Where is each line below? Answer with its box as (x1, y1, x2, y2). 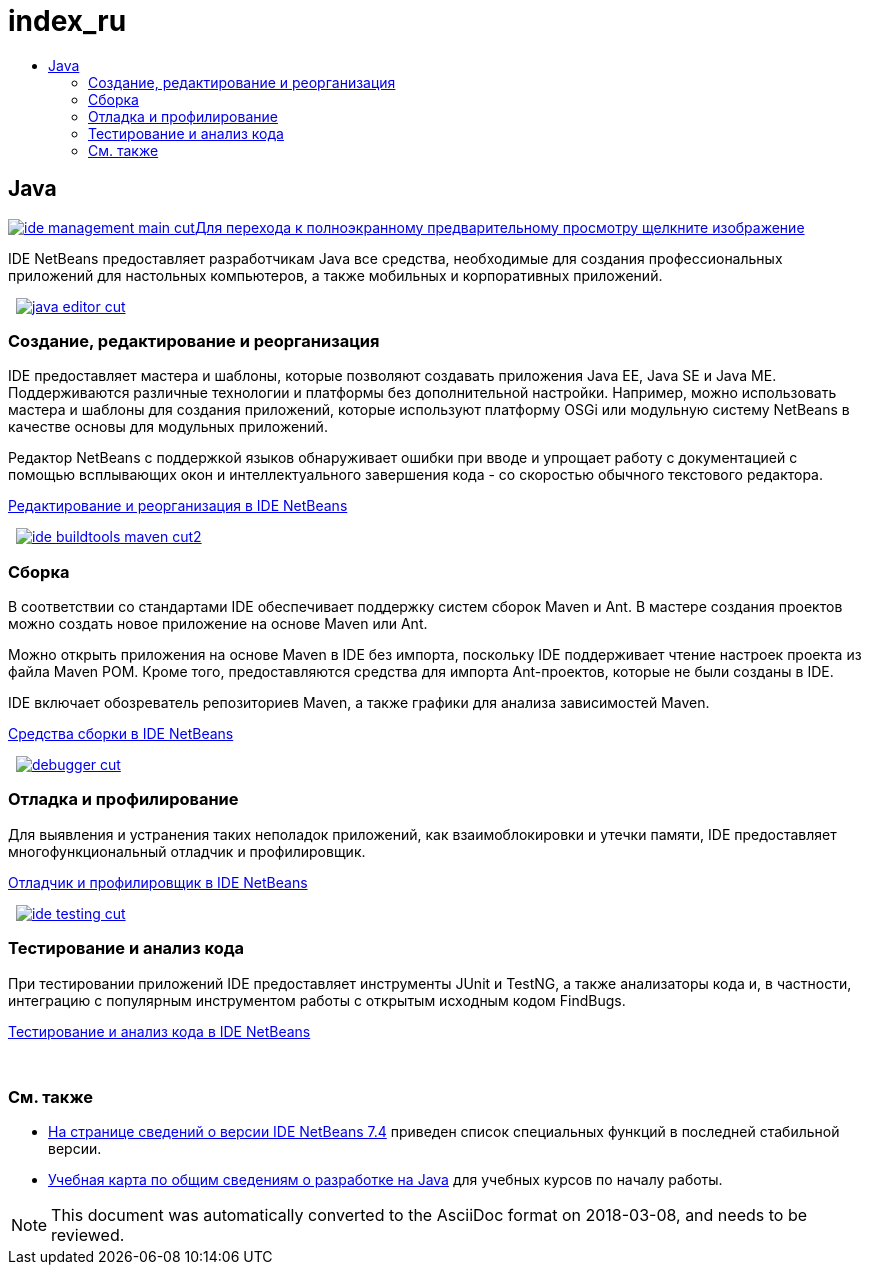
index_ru (8, 4, 127, 38)
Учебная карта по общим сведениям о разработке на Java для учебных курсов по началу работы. (48, 1171, 723, 1189)
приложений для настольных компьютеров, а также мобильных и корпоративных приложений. (8, 266, 663, 284)
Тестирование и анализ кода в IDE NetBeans (8, 1022, 311, 1040)
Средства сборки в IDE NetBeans (8, 725, 234, 743)
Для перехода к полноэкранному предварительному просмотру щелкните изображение (194, 218, 805, 236)
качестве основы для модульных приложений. (8, 418, 328, 436)
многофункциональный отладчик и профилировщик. (8, 842, 366, 860)
